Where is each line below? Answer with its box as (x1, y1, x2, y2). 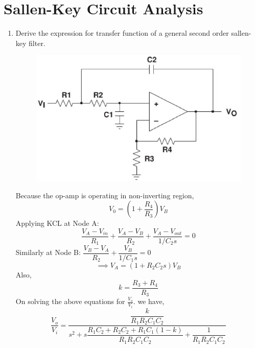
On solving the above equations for (15, 296, 125, 307)
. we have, (133, 296, 165, 307)
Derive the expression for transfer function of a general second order (15, 28, 229, 38)
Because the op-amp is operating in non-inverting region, (15, 190, 194, 200)
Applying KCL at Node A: (15, 218, 99, 228)
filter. (29, 37, 45, 48)
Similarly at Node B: (15, 247, 81, 258)
